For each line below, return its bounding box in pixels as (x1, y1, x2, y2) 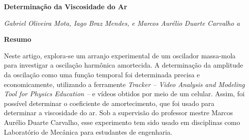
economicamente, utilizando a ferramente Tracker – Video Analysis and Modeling (4, 79, 245, 89)
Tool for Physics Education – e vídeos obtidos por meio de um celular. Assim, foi (4, 88, 245, 99)
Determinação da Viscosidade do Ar (4, 1, 127, 11)
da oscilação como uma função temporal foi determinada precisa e (4, 69, 200, 79)
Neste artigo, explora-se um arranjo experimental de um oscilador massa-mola (4, 50, 236, 60)
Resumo (4, 34, 32, 44)
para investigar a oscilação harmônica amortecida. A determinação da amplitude (4, 60, 243, 70)
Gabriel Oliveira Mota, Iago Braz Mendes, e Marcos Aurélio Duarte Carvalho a (4, 17, 240, 28)
